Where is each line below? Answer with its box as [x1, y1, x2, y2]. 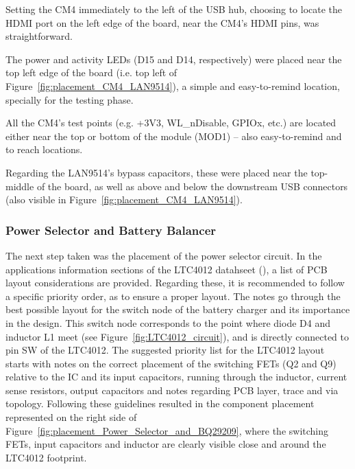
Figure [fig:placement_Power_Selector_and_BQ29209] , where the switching [5, 423, 329, 437]
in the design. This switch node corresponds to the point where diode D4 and [5, 315, 330, 330]
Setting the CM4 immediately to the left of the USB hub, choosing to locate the [5, 2, 343, 16]
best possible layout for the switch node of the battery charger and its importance [5, 302, 350, 317]
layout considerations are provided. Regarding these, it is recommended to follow [5, 275, 345, 290]
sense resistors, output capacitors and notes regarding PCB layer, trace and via [5, 382, 339, 397]
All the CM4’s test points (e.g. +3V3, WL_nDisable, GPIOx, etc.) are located [5, 115, 336, 130]
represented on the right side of [5, 410, 137, 424]
